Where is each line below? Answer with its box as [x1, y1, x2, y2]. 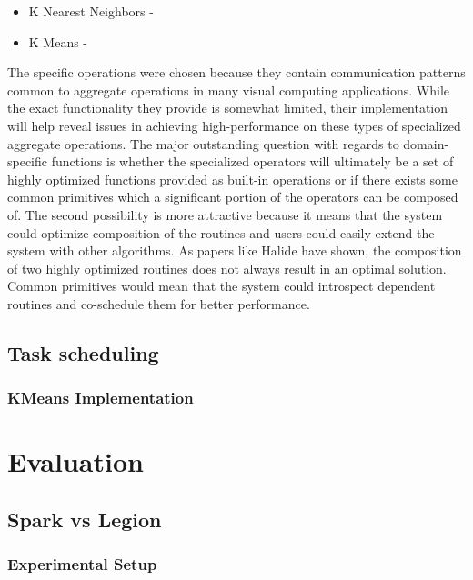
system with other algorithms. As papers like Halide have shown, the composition [7, 241, 462, 260]
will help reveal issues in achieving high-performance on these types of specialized [7, 115, 461, 135]
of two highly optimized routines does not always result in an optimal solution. [7, 258, 447, 277]
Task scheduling [7, 338, 159, 366]
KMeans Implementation [7, 386, 194, 409]
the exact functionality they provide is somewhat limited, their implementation [7, 98, 448, 117]
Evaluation [7, 443, 144, 480]
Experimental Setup [7, 553, 157, 575]
